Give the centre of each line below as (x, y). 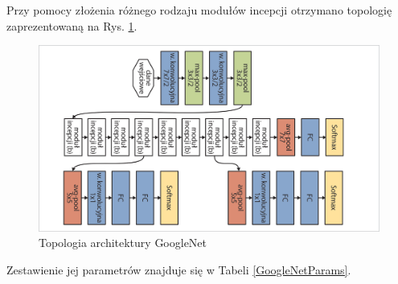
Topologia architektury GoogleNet (123, 243)
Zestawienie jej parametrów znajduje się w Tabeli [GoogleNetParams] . (179, 269)
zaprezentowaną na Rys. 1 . (72, 25)
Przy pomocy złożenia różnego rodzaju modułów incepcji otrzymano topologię (199, 10)
